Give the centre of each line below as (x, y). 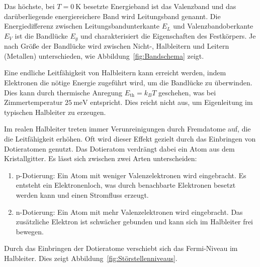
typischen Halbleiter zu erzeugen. (55, 112)
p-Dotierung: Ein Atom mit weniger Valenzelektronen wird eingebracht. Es (131, 175)
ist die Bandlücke (41, 35)
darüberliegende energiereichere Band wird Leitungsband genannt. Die (112, 16)
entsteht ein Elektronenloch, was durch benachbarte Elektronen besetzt (126, 185)
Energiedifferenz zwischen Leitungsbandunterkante (82, 26)
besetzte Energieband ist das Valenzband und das (160, 6)
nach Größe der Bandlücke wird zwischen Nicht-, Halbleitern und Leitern (117, 46)
